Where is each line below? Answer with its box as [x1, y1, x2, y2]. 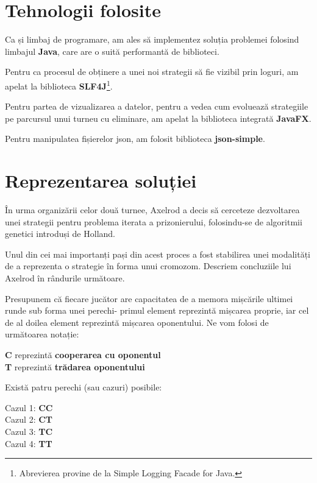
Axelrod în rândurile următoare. [5, 272, 125, 284]
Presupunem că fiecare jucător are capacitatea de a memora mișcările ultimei [5, 292, 293, 305]
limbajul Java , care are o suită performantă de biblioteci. [5, 44, 219, 57]
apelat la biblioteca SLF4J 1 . [5, 77, 113, 92]
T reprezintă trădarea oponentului [5, 360, 145, 373]
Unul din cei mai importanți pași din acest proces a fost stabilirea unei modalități [5, 247, 311, 260]
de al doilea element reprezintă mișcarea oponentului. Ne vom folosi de [5, 316, 269, 328]
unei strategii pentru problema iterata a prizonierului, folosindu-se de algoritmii [5, 215, 302, 228]
